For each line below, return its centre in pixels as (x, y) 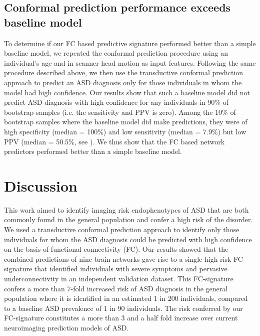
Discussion (41, 185)
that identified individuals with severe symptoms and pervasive (131, 269)
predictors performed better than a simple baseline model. (93, 151)
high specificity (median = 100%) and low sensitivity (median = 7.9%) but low (125, 131)
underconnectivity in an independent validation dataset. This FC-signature (119, 278)
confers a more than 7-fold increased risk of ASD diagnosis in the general (116, 288)
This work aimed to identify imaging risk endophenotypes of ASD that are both (126, 209)
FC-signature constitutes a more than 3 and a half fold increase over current (121, 318)
